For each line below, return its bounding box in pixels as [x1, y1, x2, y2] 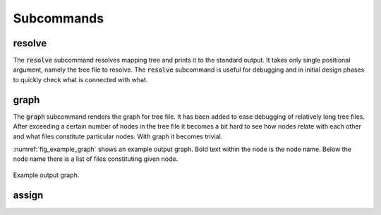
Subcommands [13, 11, 104, 26]
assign [13, 189, 44, 201]
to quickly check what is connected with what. [13, 75, 148, 84]
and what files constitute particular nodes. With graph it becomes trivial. [13, 132, 223, 141]
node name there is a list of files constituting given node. [13, 155, 179, 163]
